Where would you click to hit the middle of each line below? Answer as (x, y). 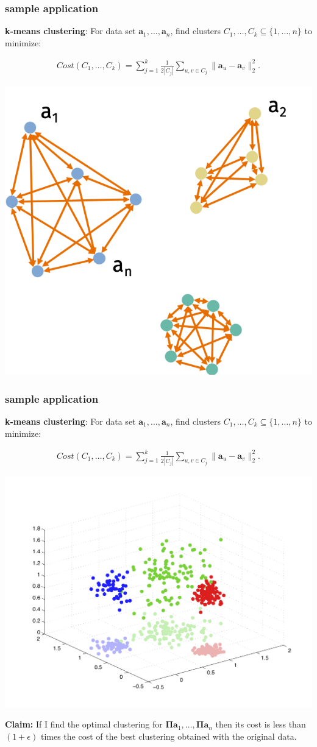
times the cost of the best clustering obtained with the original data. (169, 736)
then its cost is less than (261, 724)
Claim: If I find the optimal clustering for (84, 724)
